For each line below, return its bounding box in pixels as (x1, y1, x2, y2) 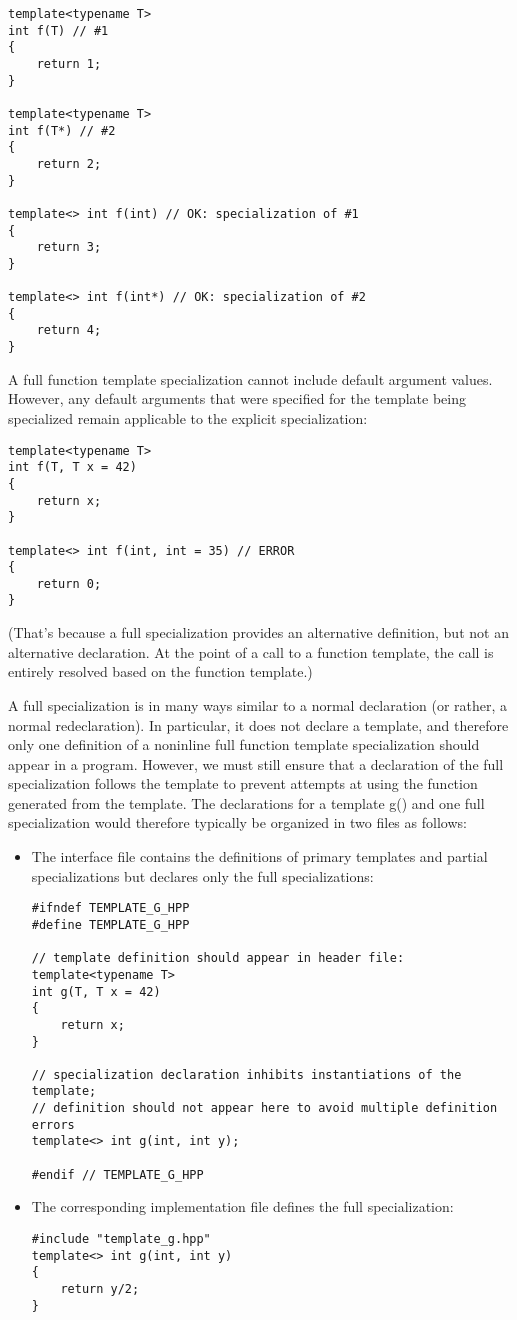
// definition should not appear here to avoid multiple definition (31, 1101, 498, 1116)
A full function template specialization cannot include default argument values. (8, 368, 493, 389)
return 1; (36, 56, 102, 71)
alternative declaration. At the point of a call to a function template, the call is (8, 641, 494, 662)
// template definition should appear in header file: (31, 951, 405, 966)
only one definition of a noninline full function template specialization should (8, 734, 480, 755)
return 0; (36, 576, 102, 591)
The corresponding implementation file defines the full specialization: (31, 1196, 454, 1217)
